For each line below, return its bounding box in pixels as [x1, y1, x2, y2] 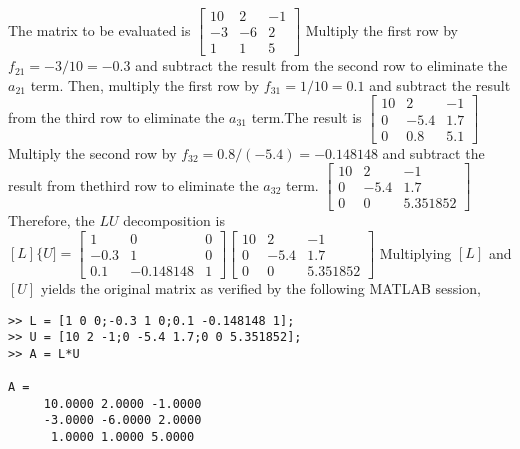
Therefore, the [8, 210, 95, 231]
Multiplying [379, 242, 452, 263]
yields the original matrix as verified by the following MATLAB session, [40, 277, 481, 298]
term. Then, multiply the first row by [30, 74, 260, 95]
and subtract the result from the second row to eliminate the [135, 55, 508, 76]
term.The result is [251, 107, 362, 128]
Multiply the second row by [8, 142, 177, 163]
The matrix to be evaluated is [8, 19, 191, 40]
